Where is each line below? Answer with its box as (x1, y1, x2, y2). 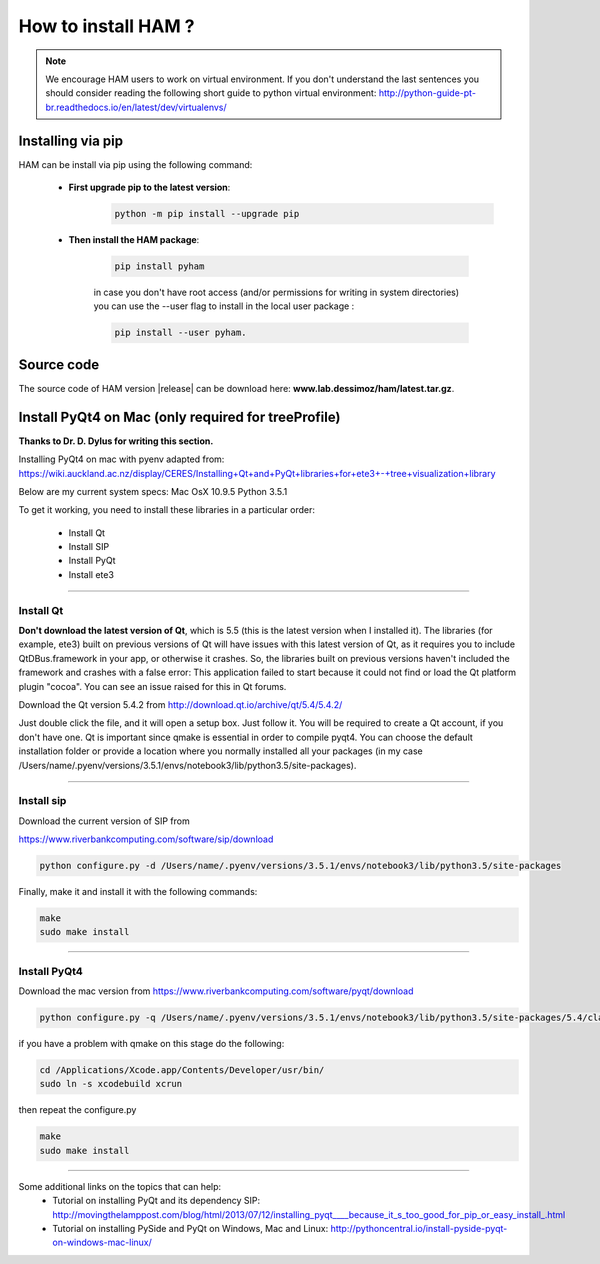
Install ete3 (68, 568, 115, 580)
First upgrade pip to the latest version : (68, 181, 231, 194)
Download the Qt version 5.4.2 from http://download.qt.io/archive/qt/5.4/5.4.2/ (18, 698, 343, 710)
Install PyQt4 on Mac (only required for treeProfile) (18, 408, 341, 425)
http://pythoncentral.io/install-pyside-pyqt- (330, 1222, 508, 1234)
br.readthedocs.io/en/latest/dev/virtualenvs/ (45, 101, 227, 113)
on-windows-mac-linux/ (52, 1236, 152, 1249)
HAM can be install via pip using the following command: (18, 158, 253, 170)
